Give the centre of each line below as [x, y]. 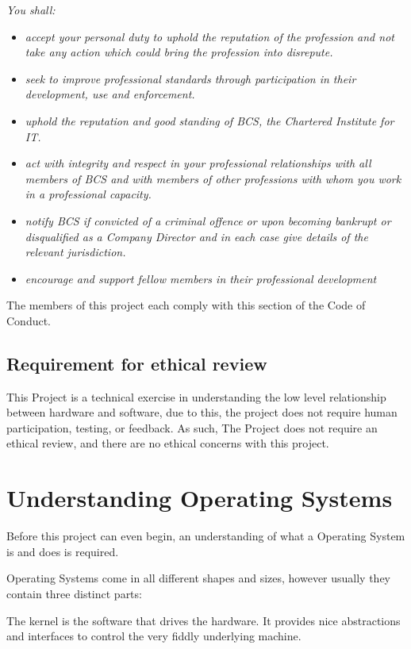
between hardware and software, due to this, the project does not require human [202, 412]
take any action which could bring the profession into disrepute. [179, 52]
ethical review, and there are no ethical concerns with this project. [168, 443]
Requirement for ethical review [137, 363]
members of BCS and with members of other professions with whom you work [213, 178]
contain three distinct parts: [74, 593]
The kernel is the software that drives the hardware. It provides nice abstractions [204, 620]
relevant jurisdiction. [75, 252]
